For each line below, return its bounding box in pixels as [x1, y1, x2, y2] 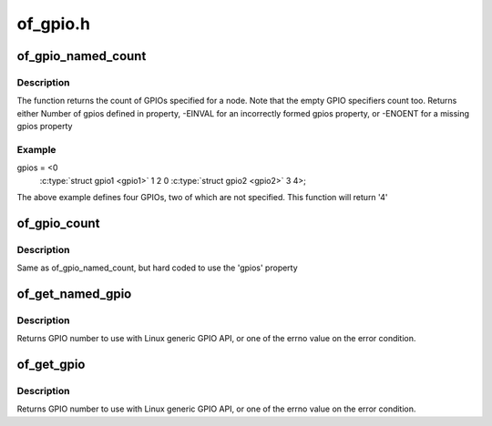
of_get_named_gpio [16, 286, 132, 301]
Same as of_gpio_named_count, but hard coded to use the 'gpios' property [16, 262, 298, 273]
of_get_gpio [16, 357, 86, 372]
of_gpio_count [16, 215, 100, 231]
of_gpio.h [16, 14, 91, 34]
